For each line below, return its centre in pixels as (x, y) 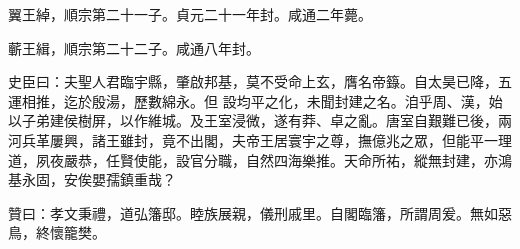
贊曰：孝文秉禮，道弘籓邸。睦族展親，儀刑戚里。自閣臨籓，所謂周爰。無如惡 (260, 212)
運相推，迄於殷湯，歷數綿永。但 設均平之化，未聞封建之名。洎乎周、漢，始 (255, 100)
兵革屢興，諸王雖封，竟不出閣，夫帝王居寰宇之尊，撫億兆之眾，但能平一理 (266, 139)
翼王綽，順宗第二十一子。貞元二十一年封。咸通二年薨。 (190, 14)
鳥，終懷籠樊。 (57, 232)
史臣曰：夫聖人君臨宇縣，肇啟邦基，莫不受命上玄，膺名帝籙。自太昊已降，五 (260, 81)
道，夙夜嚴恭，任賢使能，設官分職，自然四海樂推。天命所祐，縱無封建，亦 (253, 159)
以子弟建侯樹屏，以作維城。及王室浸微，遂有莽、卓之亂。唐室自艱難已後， (253, 120)
